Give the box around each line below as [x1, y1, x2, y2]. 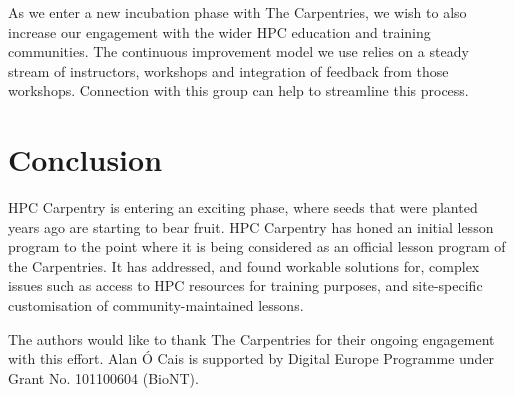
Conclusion [8, 139, 163, 180]
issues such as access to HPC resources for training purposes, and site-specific [8, 275, 483, 296]
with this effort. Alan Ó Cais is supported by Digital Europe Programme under [8, 348, 495, 369]
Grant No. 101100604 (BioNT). [8, 367, 199, 388]
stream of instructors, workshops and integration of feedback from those [8, 60, 449, 81]
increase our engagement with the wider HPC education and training [8, 21, 431, 42]
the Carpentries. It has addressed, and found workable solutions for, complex [8, 255, 480, 276]
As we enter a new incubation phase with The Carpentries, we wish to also [8, 2, 467, 22]
